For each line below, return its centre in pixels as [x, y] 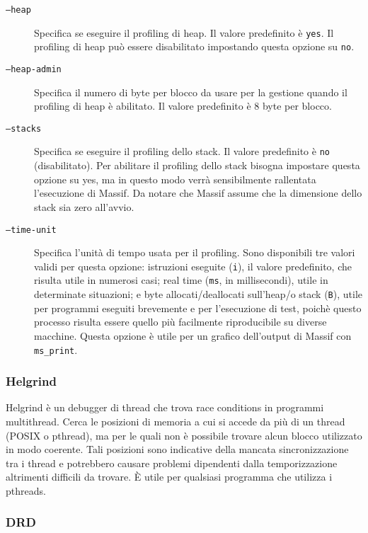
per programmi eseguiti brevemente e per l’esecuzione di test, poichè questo [198, 308]
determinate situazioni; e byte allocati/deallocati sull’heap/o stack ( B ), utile [199, 294]
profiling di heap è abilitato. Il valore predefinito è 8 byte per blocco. [183, 106]
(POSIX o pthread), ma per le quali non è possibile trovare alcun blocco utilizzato [184, 435]
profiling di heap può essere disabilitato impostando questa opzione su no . [194, 46]
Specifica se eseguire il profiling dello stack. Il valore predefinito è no [182, 151]
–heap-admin [34, 69]
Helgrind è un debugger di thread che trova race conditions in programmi [165, 407]
